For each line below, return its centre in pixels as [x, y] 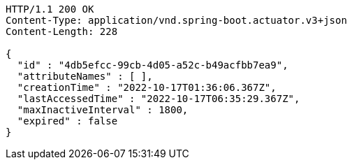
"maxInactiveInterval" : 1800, [103, 110]
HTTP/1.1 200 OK [50, 9]
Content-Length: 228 [62, 31]
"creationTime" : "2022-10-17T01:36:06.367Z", [147, 87]
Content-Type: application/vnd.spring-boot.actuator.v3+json [176, 20]
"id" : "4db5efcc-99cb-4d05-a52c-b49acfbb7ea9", [153, 65]
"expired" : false [67, 121]
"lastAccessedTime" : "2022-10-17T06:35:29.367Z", [159, 99]
